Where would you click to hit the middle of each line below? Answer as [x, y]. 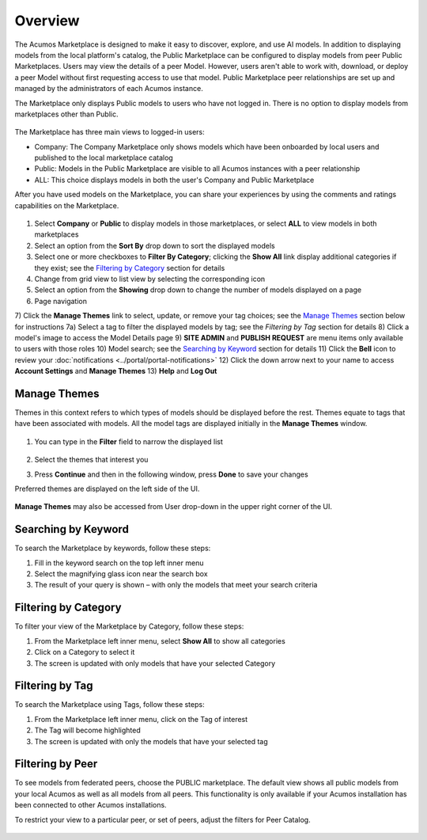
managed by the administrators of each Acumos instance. [109, 89]
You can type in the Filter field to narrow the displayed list [128, 441]
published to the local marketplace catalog [104, 158]
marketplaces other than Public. [66, 114]
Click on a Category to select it [85, 652]
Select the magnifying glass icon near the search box [121, 574]
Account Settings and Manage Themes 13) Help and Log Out [116, 371]
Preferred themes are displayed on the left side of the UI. [107, 488]
